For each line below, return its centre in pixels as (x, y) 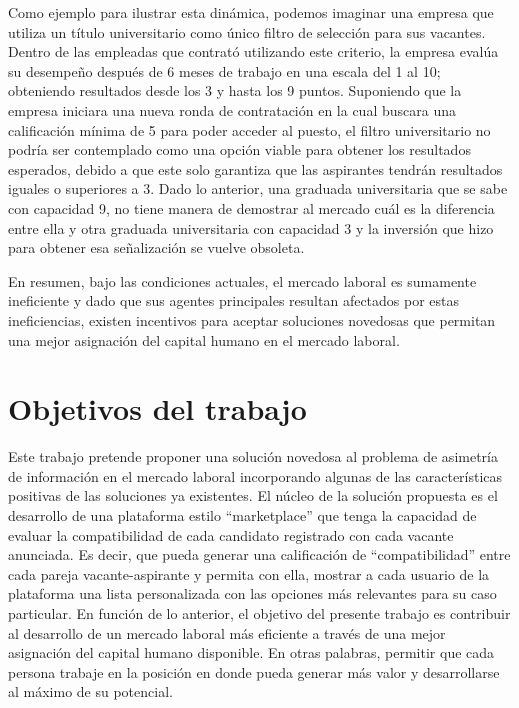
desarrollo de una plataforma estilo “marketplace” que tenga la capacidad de (242, 515)
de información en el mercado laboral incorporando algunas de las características (255, 475)
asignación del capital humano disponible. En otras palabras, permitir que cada (251, 652)
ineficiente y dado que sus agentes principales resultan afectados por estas (234, 300)
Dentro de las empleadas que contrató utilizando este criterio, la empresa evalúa (253, 51)
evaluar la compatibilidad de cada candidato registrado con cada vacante (231, 534)
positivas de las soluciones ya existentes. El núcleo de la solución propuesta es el (253, 495)
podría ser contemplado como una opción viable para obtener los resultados (239, 149)
